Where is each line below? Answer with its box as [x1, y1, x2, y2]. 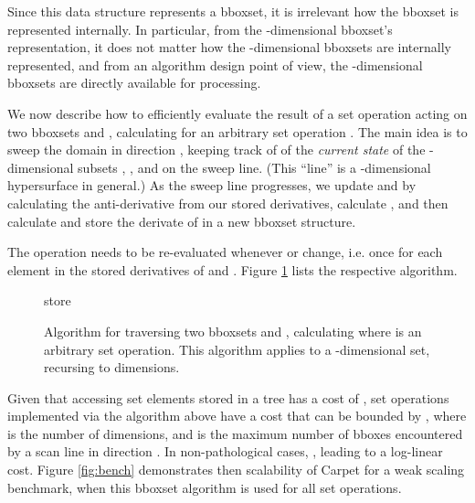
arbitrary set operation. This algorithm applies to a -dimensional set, [44, 339, 430, 359]
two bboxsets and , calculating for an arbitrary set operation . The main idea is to [7, 122, 468, 141]
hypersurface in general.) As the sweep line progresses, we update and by [7, 176, 417, 195]
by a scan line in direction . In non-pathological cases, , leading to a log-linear [7, 442, 443, 461]
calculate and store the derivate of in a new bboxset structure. [7, 211, 356, 230]
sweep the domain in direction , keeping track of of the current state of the [7, 140, 426, 159]
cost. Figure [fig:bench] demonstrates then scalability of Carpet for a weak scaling [7, 460, 465, 479]
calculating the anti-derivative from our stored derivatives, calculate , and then [7, 193, 449, 212]
